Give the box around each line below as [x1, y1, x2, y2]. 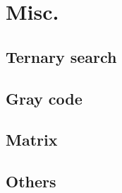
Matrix [6, 129, 58, 151]
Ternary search [6, 45, 117, 67]
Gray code [6, 87, 83, 109]
